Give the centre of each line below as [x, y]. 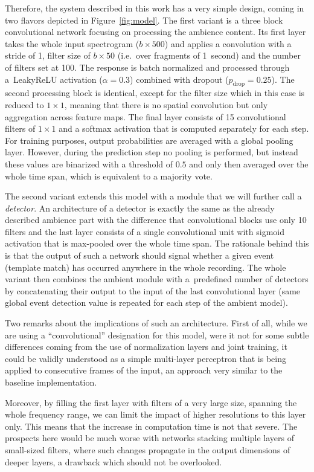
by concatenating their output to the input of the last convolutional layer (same [153, 290]
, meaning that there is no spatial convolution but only [166, 104]
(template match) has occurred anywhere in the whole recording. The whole [146, 267]
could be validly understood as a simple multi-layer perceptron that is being [146, 358]
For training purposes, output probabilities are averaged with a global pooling [149, 140]
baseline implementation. [51, 382]
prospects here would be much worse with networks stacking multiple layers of [149, 438]
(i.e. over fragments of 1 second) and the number [209, 55]
